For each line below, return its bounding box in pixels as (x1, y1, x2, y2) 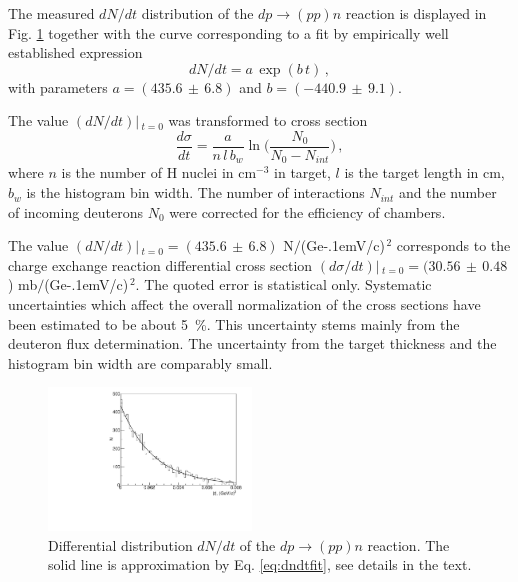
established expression (8, 42, 143, 63)
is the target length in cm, (344, 162, 505, 183)
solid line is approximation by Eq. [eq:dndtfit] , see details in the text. (48, 554, 472, 575)
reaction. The (367, 534, 450, 555)
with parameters (8, 76, 108, 97)
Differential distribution (48, 534, 193, 555)
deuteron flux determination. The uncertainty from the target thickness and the (8, 333, 497, 354)
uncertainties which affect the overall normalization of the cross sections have (8, 294, 481, 315)
